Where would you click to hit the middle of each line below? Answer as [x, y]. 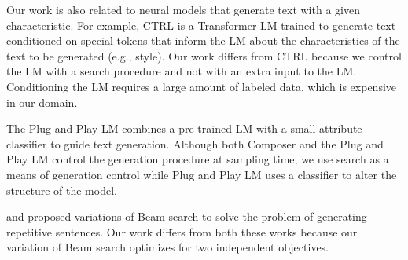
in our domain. [42, 102]
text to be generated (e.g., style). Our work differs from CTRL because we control [204, 55]
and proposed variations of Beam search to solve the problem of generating [187, 216]
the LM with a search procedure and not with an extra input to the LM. [182, 71]
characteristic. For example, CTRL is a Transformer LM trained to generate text [201, 25]
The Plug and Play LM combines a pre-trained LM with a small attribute [184, 128]
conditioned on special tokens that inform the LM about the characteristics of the [203, 40]
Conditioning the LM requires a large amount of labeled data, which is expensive [202, 86]
